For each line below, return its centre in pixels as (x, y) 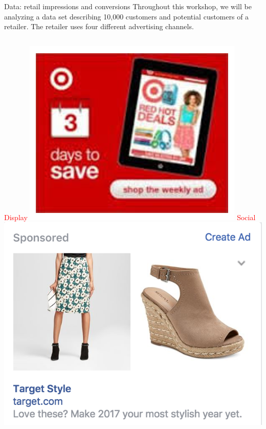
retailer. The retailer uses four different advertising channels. (99, 26)
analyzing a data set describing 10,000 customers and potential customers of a (127, 16)
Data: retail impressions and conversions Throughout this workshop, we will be (128, 6)
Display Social (130, 217)
